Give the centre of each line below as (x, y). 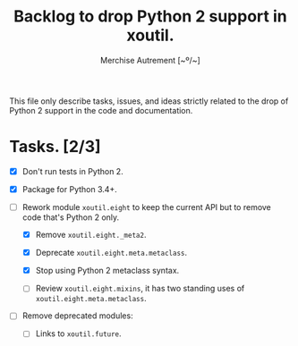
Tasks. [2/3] (55, 147)
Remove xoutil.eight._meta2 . (91, 235)
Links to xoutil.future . (79, 333)
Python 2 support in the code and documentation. (101, 110)
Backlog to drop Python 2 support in (150, 17)
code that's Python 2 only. (71, 217)
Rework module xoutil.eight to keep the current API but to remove (146, 207)
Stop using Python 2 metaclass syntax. (107, 271)
